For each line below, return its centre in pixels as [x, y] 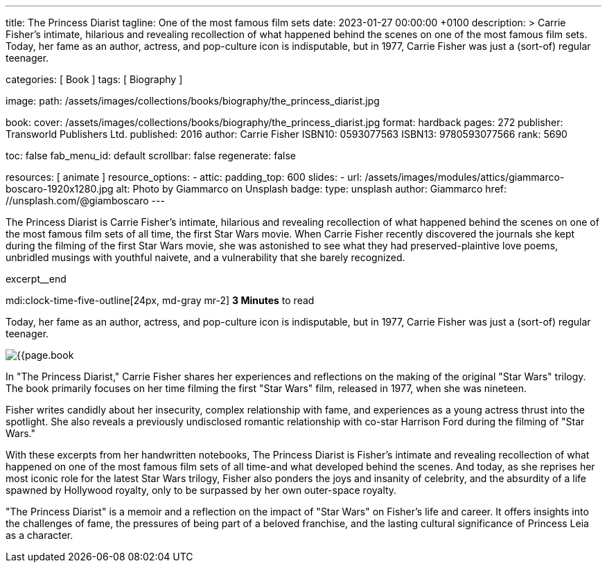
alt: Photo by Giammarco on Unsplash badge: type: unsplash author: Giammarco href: [311, 189]
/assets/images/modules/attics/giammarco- [465, 177]
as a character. [39, 535]
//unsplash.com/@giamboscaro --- [85, 201]
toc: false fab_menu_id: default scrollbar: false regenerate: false [151, 156]
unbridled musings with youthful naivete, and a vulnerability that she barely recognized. [205, 257]
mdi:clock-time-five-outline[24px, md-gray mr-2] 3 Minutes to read [160, 300]
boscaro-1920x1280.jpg [60, 189]
